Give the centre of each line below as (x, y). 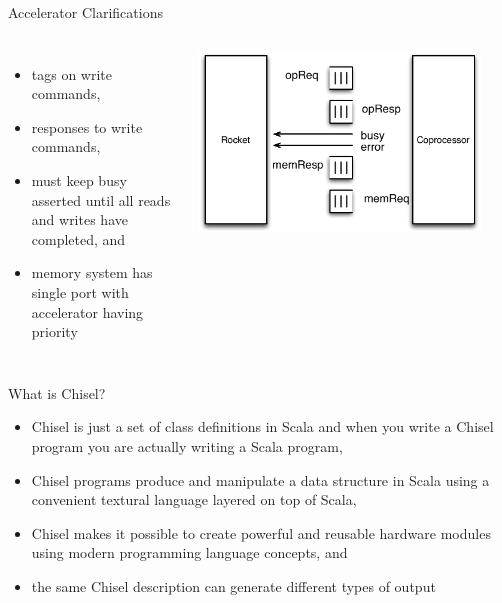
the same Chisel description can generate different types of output (233, 585)
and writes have (79, 219)
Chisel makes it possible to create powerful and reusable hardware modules (261, 532)
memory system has (92, 272)
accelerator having (87, 311)
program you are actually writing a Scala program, (187, 445)
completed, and (78, 238)
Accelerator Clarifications (85, 12)
